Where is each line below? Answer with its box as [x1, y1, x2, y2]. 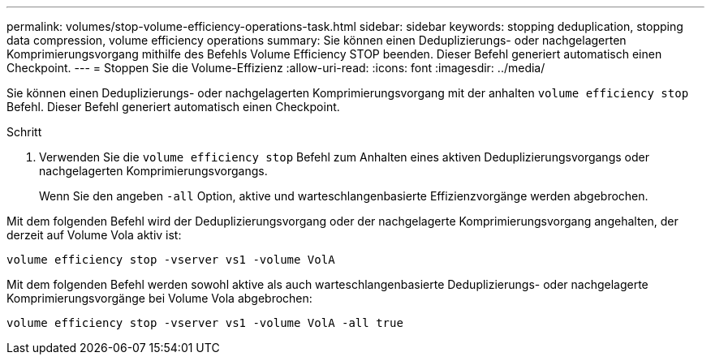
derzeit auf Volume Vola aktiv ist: [6, 228, 182, 242]
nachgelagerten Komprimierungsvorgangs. [39, 164, 268, 178]
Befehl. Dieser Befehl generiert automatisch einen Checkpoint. [6, 100, 340, 114]
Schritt [6, 125, 42, 139]
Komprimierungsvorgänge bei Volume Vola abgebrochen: [6, 291, 312, 305]
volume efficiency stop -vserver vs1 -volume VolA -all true [6, 316, 403, 329]
